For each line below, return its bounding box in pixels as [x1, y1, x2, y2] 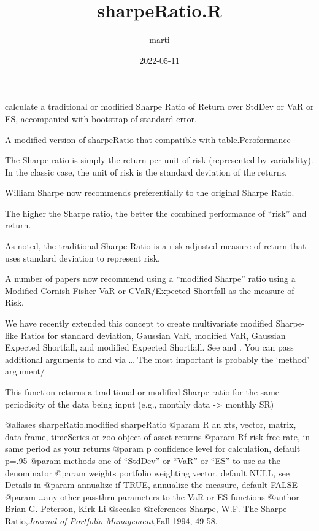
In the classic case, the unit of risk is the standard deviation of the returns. [5, 165, 287, 178]
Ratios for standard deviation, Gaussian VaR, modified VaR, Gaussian [20, 328, 286, 341]
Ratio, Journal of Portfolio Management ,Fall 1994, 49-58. [5, 514, 218, 527]
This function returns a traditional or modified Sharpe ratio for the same [5, 386, 280, 398]
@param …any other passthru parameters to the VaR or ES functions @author [5, 490, 299, 503]
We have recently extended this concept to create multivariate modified [5, 317, 273, 330]
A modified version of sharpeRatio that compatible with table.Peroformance [5, 133, 291, 145]
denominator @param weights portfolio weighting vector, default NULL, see [5, 466, 290, 479]
